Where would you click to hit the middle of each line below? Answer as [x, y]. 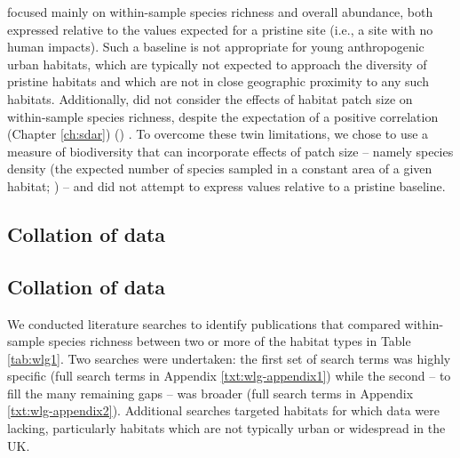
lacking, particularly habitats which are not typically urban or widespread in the [226, 428]
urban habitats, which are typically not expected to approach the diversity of [217, 64]
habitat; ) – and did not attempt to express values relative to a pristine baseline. [226, 185]
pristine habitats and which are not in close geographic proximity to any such [218, 81]
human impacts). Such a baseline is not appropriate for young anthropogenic [216, 47]
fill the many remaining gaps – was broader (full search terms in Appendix [210, 393]
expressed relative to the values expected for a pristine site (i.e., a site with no [220, 29]
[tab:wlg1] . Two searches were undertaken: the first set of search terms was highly [229, 358]
